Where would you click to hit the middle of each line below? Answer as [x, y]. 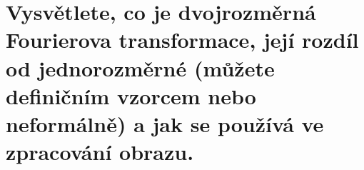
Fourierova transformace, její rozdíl [182, 40]
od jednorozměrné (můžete [140, 67]
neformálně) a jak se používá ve [165, 123]
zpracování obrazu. [100, 152]
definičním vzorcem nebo [131, 95]
